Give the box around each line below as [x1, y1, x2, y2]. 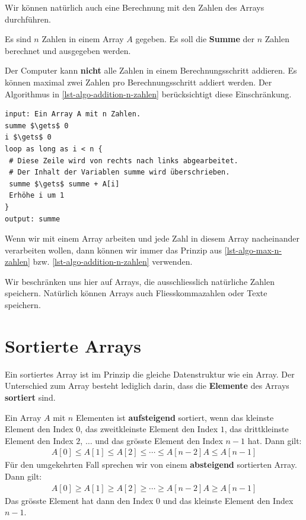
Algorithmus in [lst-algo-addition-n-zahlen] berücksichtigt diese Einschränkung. [5, 87, 292, 100]
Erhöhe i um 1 [9, 191, 65, 200]
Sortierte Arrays [5, 333, 142, 357]
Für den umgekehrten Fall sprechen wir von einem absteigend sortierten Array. [5, 458, 297, 471]
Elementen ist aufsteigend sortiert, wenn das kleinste [75, 411, 274, 423]
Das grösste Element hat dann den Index [5, 494, 154, 506]
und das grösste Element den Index [95, 434, 223, 446]
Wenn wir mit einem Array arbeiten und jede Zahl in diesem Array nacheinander [5, 232, 299, 245]
